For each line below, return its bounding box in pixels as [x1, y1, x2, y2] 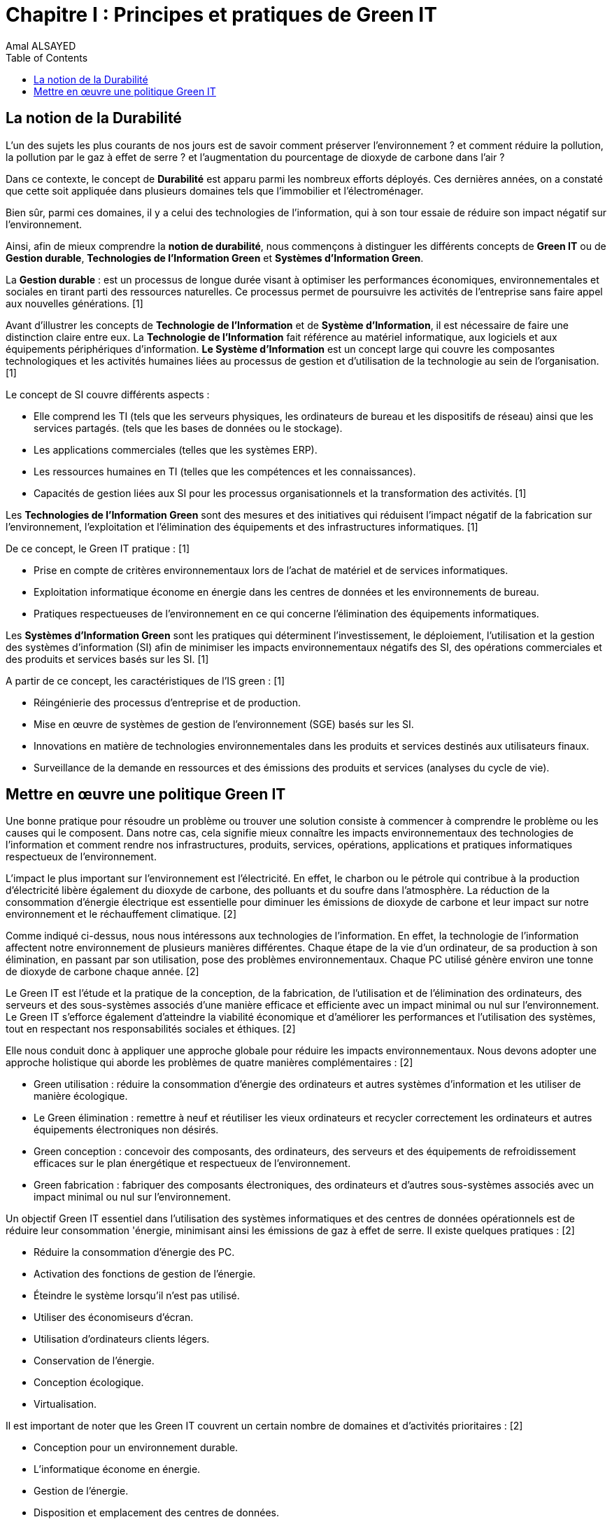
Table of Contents [6, 51, 88, 64]
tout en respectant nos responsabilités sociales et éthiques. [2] [6, 1023, 296, 1035]
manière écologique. [34, 1090, 128, 1103]
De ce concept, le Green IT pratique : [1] [6, 542, 190, 554]
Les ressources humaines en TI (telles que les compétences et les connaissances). [34, 465, 416, 477]
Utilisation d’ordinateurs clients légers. [34, 1333, 210, 1345]
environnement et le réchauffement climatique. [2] [6, 908, 237, 921]
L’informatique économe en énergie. [34, 1463, 201, 1476]
